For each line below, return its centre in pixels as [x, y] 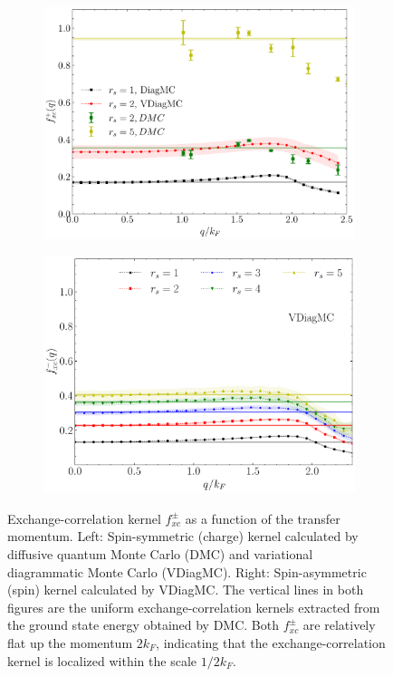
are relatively [339, 625]
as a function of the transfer [263, 518]
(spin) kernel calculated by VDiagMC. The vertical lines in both [186, 590]
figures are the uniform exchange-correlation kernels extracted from [194, 607]
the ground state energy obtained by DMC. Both [144, 625]
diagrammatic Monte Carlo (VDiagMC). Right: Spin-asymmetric [187, 571]
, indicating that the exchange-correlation [271, 643]
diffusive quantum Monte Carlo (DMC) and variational [160, 554]
